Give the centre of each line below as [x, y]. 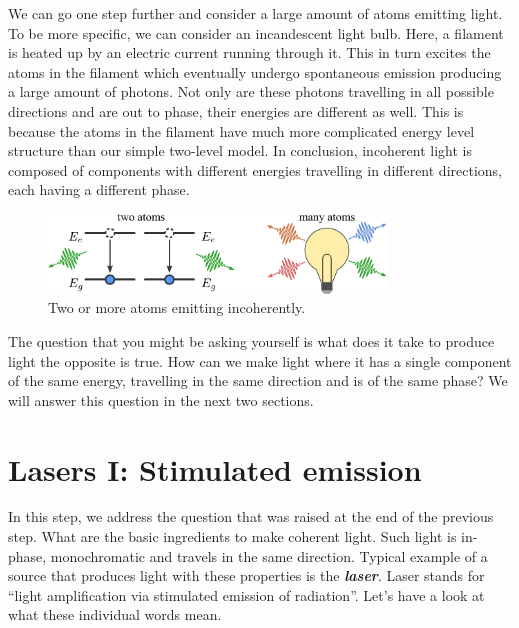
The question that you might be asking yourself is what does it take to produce [251, 340]
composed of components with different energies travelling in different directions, [255, 169]
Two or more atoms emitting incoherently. [177, 307]
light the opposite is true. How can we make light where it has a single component [260, 360]
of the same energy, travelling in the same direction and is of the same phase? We [258, 380]
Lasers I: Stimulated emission [215, 468]
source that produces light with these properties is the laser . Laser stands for [246, 575]
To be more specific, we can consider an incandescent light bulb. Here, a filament [256, 32]
